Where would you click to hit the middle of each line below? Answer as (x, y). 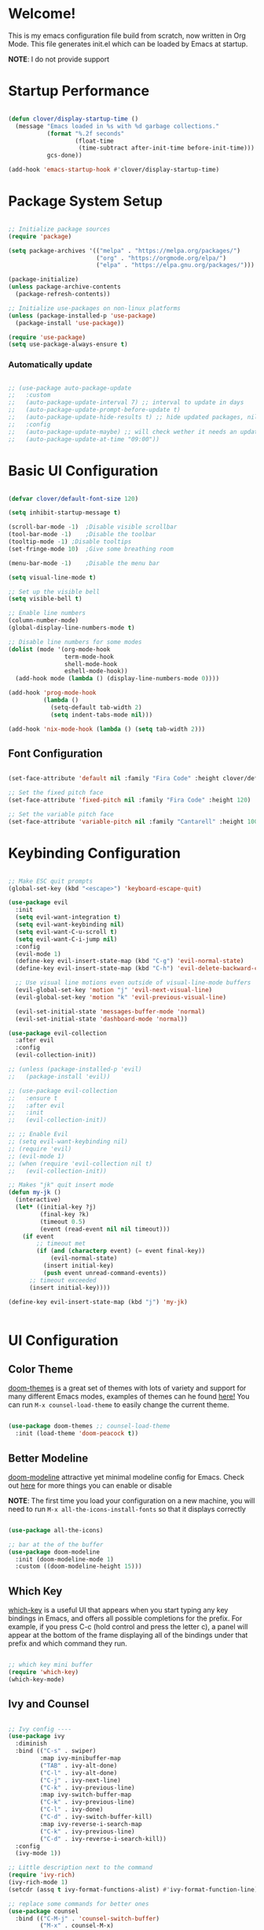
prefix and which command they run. (68, 1643)
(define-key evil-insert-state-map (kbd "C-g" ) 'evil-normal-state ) (130, 961)
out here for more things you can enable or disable (90, 1485)
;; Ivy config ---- (40, 1729)
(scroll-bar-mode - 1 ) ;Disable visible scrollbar (93, 527)
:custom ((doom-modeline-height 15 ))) (79, 1567)
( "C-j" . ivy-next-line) (81, 1780)
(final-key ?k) (64, 1214)
